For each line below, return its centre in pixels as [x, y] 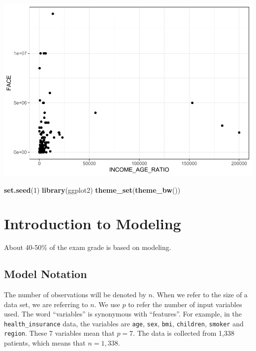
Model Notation [46, 274]
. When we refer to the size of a [200, 295]
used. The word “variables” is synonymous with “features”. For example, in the [123, 314]
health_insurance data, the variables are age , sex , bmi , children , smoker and [124, 323]
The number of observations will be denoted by [75, 295]
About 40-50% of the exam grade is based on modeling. [88, 247]
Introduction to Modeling [93, 224]
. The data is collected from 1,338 [184, 333]
